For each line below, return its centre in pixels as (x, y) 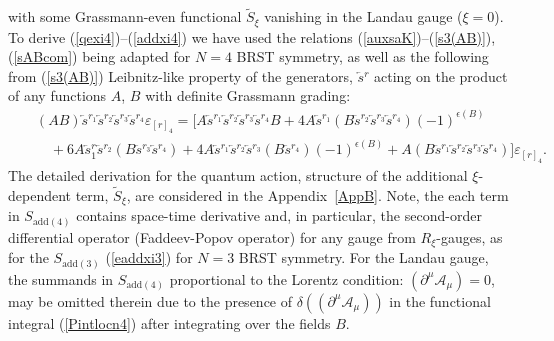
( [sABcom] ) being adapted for (99, 56)
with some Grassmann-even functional (125, 16)
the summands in (61, 278)
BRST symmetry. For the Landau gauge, (363, 257)
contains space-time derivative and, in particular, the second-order (279, 215)
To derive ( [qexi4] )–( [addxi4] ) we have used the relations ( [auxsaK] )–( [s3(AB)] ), (252, 36)
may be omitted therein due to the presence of (150, 300)
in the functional (440, 300)
